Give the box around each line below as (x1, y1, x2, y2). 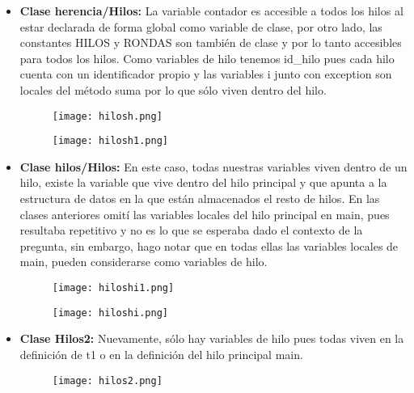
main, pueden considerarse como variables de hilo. (19, 253, 268, 270)
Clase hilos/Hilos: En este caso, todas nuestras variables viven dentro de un (19, 158, 408, 175)
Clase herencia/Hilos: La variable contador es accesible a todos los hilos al (19, 2, 403, 19)
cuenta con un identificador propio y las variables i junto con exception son (19, 65, 392, 82)
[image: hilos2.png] (52, 374, 163, 387)
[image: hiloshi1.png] (52, 282, 175, 294)
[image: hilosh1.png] (52, 135, 168, 147)
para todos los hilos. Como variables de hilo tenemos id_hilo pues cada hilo (19, 49, 395, 66)
